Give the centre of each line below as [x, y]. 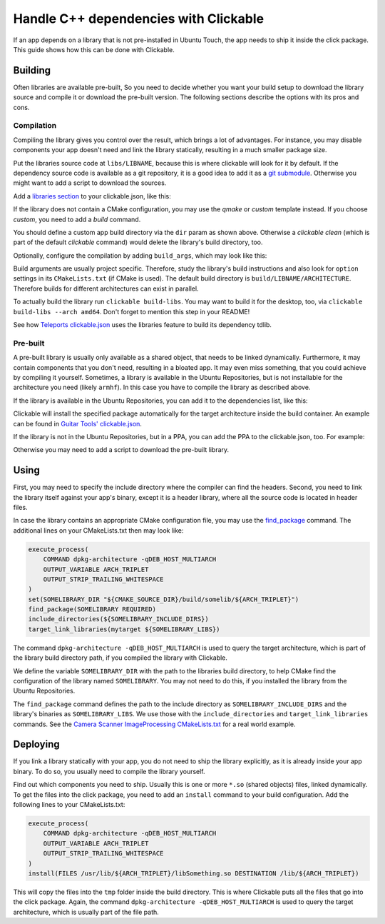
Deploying [36, 744]
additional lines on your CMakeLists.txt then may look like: [98, 530]
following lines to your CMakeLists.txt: [69, 805]
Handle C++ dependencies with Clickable [138, 19]
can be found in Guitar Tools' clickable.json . [78, 423]
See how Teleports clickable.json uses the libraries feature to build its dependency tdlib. [143, 325]
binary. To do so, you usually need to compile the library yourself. [109, 771]
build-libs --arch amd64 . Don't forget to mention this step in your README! [132, 311]
